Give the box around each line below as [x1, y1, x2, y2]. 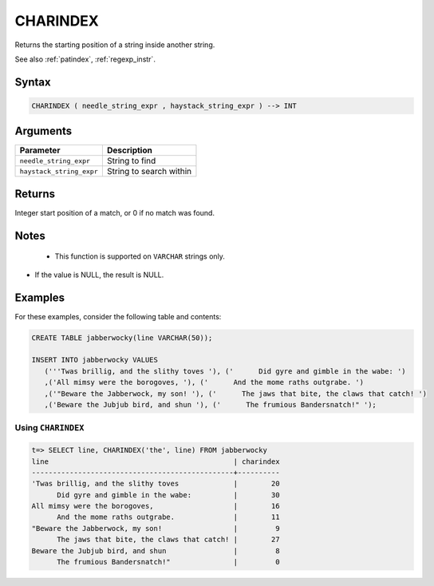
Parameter [19, 145, 61, 156]
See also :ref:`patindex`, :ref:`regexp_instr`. [14, 54, 156, 64]
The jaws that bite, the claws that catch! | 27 [57, 535, 280, 544]
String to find [106, 156, 156, 167]
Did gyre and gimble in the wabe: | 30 [57, 490, 280, 499]
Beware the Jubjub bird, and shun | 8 [31, 546, 280, 555]
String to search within [106, 166, 192, 177]
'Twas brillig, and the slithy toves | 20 [31, 479, 280, 489]
